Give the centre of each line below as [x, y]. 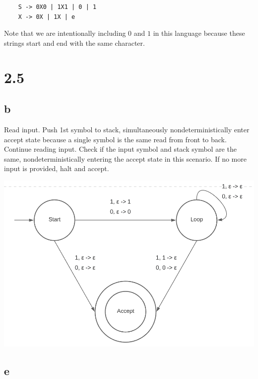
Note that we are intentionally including [65, 33]
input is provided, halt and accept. [57, 168]
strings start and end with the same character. [74, 43]
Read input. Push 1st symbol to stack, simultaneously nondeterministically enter [127, 129]
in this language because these [199, 33]
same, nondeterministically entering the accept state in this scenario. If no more [125, 158]
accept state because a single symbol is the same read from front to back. [115, 139]
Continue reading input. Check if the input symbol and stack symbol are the [120, 149]
